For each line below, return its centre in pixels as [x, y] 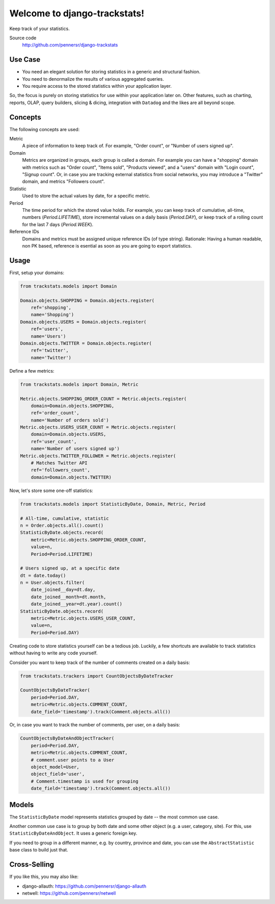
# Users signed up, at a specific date [70, 568]
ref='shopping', [51, 308]
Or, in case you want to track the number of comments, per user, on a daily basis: [95, 725]
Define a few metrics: [32, 371]
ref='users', [47, 329]
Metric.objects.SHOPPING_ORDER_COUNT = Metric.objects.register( [103, 399]
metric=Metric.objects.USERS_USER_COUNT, [83, 618]
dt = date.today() [43, 575]
